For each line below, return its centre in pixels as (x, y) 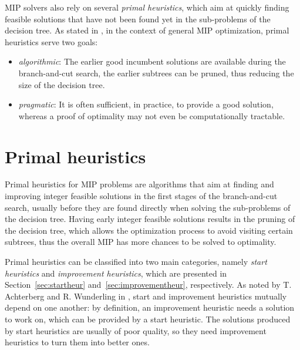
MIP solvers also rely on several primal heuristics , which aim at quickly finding (147, 7)
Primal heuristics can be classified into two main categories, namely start (136, 262)
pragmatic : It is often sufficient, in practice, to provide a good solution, (146, 104)
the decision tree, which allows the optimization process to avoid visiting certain (149, 230)
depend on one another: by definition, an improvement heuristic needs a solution (150, 307)
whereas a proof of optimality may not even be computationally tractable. (152, 115)
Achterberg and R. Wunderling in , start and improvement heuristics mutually (146, 296)
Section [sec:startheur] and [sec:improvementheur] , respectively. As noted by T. (148, 285)
